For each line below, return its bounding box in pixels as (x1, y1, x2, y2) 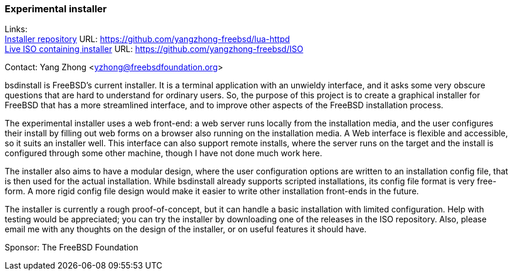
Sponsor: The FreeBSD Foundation (5, 242, 138, 253)
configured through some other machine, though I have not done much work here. (5, 148, 322, 159)
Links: (5, 24, 28, 35)
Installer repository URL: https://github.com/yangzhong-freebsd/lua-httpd (5, 34, 290, 44)
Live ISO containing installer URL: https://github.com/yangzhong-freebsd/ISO (5, 44, 304, 54)
